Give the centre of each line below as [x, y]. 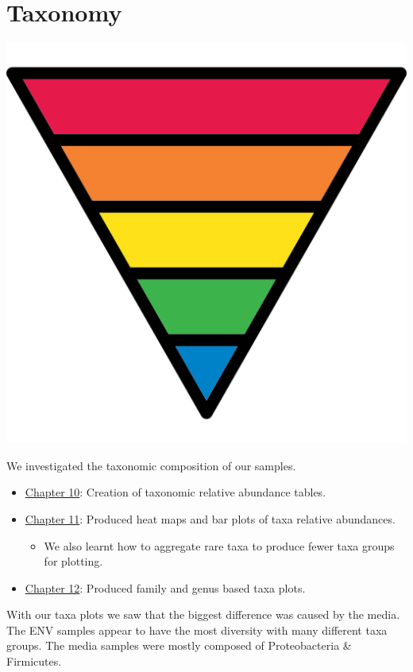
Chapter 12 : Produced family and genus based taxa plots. [165, 587]
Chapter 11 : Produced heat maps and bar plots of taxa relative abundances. [210, 518]
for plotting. [73, 561]
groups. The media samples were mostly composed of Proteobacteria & [179, 645]
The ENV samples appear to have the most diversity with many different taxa [197, 630]
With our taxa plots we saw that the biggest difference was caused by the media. [203, 614]
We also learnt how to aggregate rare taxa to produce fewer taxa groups [219, 545]
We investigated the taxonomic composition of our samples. [151, 465]
